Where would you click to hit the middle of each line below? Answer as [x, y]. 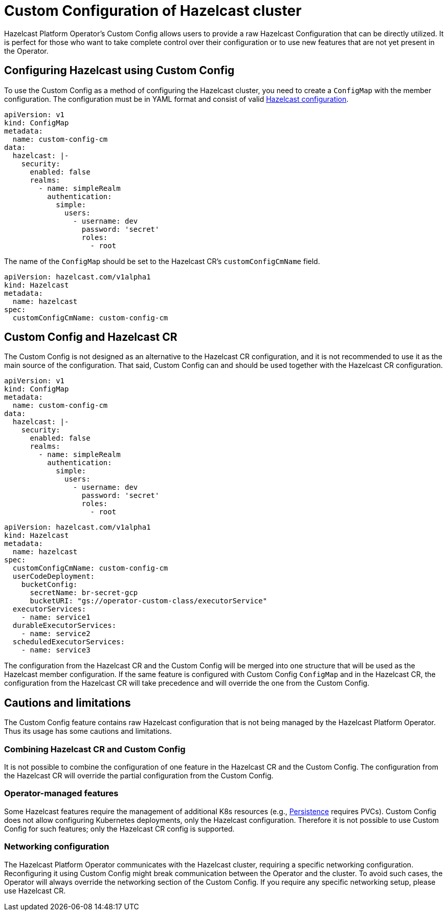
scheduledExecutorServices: [69, 642]
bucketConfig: [49, 585]
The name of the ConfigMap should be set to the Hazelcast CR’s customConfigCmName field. [162, 261]
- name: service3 [56, 650]
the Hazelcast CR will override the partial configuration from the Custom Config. [139, 776]
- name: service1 [56, 617]
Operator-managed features [61, 793]
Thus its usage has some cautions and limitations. [88, 731]
